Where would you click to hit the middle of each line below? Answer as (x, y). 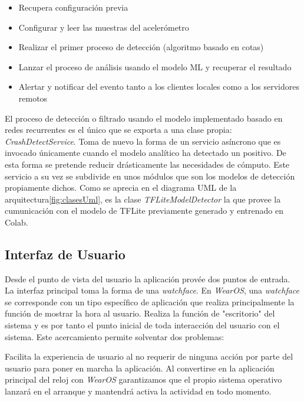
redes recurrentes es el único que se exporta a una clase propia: (118, 130)
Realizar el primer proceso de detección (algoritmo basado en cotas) (141, 47)
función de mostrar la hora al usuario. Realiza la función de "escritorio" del (140, 313)
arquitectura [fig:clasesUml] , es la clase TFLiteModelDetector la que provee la (143, 199)
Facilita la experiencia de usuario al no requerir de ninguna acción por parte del (149, 356)
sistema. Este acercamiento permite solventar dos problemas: (115, 336)
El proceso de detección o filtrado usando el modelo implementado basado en (144, 118)
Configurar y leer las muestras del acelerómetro (104, 27)
